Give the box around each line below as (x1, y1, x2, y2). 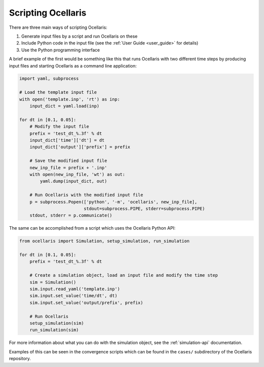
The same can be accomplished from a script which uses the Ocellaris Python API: (9, 225, 176, 231)
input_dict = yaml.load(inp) (29, 103, 100, 109)
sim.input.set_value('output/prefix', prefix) (29, 300, 144, 305)
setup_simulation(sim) (29, 320, 84, 326)
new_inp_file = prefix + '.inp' (29, 165, 108, 171)
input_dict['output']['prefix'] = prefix (29, 144, 131, 150)
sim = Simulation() (29, 279, 77, 285)
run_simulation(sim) (29, 327, 79, 333)
